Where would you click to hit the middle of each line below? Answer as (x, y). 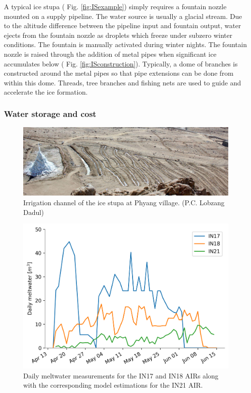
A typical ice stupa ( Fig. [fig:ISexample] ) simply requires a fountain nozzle (115, 6)
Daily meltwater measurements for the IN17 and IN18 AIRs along (121, 375)
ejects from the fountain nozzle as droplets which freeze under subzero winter (118, 35)
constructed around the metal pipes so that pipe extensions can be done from (119, 73)
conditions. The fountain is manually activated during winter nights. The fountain (125, 44)
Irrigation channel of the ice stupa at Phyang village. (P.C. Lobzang (124, 202)
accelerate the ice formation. (46, 92)
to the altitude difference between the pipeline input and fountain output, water (123, 25)
